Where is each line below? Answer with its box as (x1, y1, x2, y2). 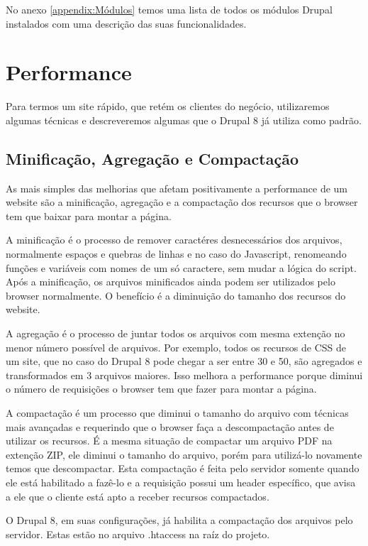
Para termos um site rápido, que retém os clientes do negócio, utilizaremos (6, 99, 330, 114)
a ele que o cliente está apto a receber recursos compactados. (6, 488, 269, 503)
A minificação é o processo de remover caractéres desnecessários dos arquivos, (6, 232, 342, 247)
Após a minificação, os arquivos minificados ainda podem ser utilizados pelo (6, 274, 335, 289)
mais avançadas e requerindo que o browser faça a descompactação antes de (6, 419, 334, 434)
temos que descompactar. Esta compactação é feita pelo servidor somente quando (6, 461, 359, 476)
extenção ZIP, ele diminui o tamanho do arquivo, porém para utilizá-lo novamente (6, 447, 362, 462)
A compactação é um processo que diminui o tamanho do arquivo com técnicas (6, 405, 349, 420)
